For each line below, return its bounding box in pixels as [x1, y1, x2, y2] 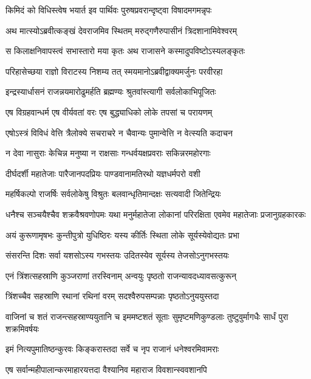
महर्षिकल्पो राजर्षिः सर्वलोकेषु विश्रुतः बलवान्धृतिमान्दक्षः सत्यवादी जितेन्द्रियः [5, 187, 221, 200]
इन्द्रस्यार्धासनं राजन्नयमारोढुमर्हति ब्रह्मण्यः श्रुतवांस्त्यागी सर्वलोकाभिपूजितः [5, 85, 216, 98]
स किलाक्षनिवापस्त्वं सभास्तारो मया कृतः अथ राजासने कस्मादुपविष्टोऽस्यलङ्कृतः [5, 44, 245, 57]
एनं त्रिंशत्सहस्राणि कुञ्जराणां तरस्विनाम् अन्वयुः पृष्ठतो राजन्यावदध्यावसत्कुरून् [5, 269, 236, 282]
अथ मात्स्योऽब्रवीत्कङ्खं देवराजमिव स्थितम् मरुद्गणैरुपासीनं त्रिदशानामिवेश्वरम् [5, 24, 237, 37]
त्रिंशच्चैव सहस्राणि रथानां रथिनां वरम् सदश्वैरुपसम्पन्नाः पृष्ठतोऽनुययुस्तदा [5, 290, 219, 302]
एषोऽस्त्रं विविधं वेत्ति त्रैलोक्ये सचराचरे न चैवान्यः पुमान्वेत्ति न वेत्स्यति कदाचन [5, 126, 233, 139]
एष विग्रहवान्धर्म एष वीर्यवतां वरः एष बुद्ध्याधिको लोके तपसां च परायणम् [5, 105, 213, 118]
